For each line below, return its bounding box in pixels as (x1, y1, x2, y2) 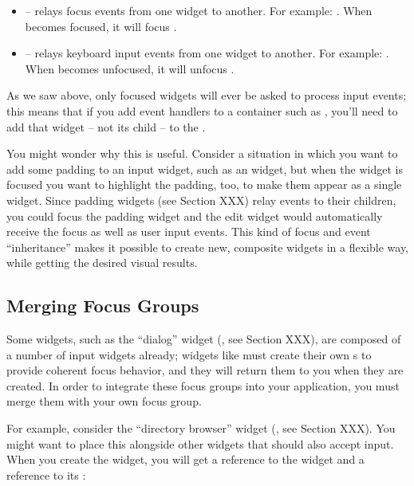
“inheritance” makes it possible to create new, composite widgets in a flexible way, (6, 238, 409, 255)
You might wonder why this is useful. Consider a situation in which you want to (6, 145, 398, 162)
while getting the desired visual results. (6, 254, 198, 271)
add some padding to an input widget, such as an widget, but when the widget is (6, 160, 403, 177)
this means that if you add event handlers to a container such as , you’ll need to (6, 102, 398, 119)
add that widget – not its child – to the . (6, 118, 206, 135)
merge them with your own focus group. (6, 393, 202, 410)
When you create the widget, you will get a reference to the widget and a (6, 451, 365, 468)
